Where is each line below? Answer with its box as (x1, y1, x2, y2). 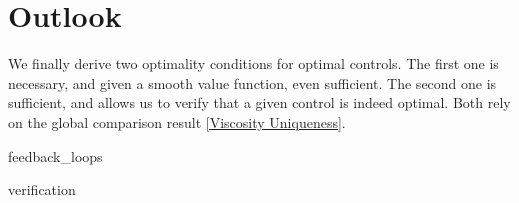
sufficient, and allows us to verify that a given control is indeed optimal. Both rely (8, 92, 511, 113)
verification (8, 179, 76, 200)
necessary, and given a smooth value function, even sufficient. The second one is (8, 72, 497, 93)
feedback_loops (8, 145, 103, 166)
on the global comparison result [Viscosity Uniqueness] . (8, 111, 346, 132)
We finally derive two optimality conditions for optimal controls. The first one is (8, 53, 499, 74)
